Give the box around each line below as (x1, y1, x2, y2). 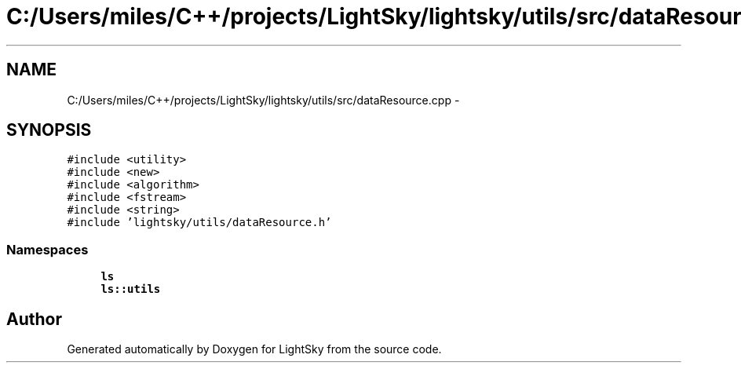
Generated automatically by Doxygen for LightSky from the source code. (67, 342, 442, 356)
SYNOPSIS (6, 120, 92, 141)
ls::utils (100, 283, 161, 296)
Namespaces (6, 241, 89, 258)
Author (6, 309, 62, 329)
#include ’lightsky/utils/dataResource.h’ (67, 216, 332, 229)
